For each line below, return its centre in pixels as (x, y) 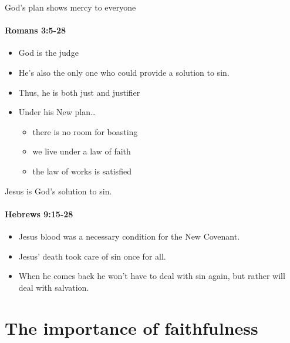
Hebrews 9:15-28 (39, 213)
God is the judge (48, 53)
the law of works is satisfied (82, 171)
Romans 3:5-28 (36, 30)
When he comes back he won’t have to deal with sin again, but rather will (152, 276)
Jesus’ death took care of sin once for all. (92, 256)
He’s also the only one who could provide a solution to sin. (124, 72)
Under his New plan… (57, 112)
